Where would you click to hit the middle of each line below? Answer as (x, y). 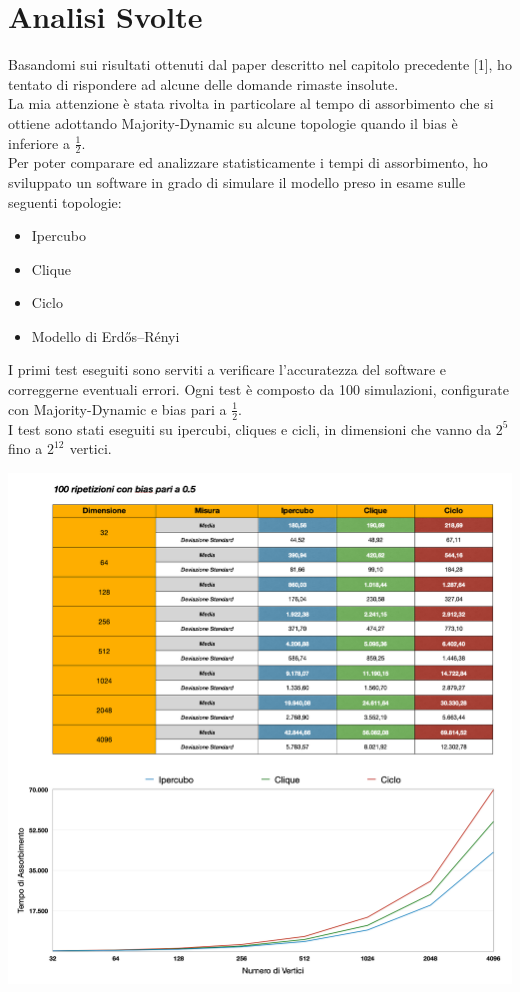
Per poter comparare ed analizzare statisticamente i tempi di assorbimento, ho (248, 162)
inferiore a (39, 142)
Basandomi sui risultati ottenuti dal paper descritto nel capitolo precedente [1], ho (260, 64)
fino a (25, 448)
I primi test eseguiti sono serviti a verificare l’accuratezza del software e (227, 369)
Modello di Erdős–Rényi (105, 335)
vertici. (90, 448)
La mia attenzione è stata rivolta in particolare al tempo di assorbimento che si (251, 103)
